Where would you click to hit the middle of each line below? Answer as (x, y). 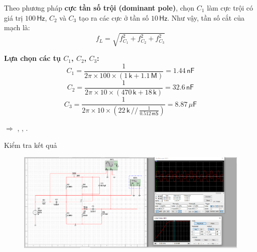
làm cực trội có (230, 8)
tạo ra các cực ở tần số (114, 17)
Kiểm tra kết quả (31, 145)
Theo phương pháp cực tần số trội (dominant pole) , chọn (99, 8)
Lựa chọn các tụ (32, 58)
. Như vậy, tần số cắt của (206, 17)
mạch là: (17, 27)
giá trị (14, 17)
